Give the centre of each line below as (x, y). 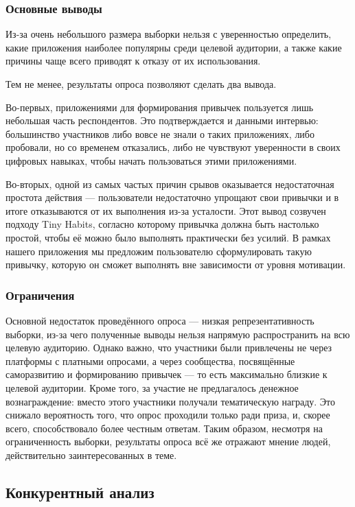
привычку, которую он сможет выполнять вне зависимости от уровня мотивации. (176, 264)
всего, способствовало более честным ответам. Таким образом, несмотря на (164, 428)
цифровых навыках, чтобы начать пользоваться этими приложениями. (151, 160)
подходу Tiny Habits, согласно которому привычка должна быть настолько (162, 224)
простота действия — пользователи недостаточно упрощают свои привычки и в (172, 197)
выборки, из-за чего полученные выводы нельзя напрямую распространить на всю (178, 334)
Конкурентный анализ (80, 492)
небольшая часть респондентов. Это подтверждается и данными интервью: (162, 120)
